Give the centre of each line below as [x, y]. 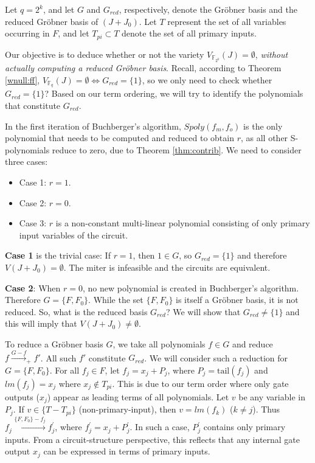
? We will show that [203, 311]
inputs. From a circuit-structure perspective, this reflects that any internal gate [153, 439]
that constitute [33, 106]
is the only [263, 126]
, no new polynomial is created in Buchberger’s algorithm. [191, 287]
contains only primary [244, 427]
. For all [64, 370]
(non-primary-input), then [127, 409]
